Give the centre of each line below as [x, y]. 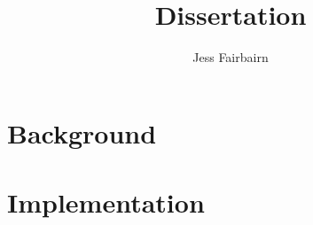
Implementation [106, 202]
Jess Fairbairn [231, 57]
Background [82, 132]
